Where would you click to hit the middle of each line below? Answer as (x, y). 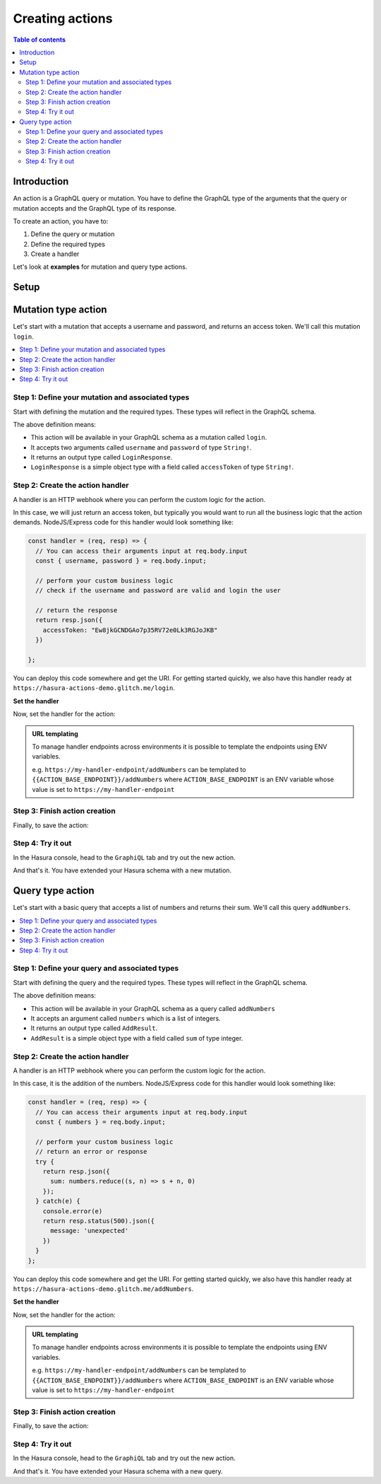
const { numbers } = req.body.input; (101, 1122)
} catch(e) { (58, 1201)
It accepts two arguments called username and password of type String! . (141, 447)
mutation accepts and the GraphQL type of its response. (95, 208)
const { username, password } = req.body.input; (121, 561)
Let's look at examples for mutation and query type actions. (100, 267)
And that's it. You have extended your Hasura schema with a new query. (118, 1471)
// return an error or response (91, 1152)
